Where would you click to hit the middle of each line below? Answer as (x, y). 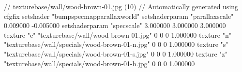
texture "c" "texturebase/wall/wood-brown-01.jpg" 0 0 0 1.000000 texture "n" (118, 35)
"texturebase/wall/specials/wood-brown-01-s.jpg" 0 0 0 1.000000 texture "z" (116, 53)
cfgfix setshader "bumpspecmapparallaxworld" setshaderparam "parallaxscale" (119, 16)
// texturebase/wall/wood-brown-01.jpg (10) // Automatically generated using (121, 6)
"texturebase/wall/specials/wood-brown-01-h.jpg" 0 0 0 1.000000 (99, 63)
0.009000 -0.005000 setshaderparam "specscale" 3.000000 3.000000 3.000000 (115, 25)
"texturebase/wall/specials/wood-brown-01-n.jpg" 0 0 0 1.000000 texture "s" (116, 44)
